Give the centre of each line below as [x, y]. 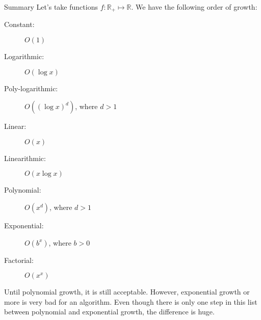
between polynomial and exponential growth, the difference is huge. [109, 312]
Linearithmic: [25, 158]
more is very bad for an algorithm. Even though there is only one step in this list [131, 301]
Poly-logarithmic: [31, 88]
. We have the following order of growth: [194, 7]
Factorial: [19, 260]
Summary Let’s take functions [51, 7]
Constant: [19, 24]
